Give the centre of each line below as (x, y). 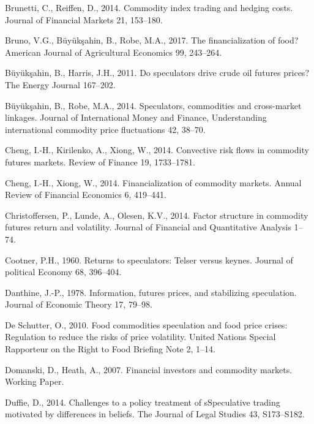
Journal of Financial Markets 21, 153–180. (84, 19)
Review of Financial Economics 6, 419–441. (86, 195)
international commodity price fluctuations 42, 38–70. (105, 129)
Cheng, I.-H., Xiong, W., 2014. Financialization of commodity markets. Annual (153, 182)
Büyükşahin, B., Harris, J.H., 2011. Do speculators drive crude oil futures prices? (157, 73)
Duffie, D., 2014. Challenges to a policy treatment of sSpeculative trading (143, 402)
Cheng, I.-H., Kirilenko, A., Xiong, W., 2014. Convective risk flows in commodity (157, 150)
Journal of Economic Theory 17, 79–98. (79, 304)
